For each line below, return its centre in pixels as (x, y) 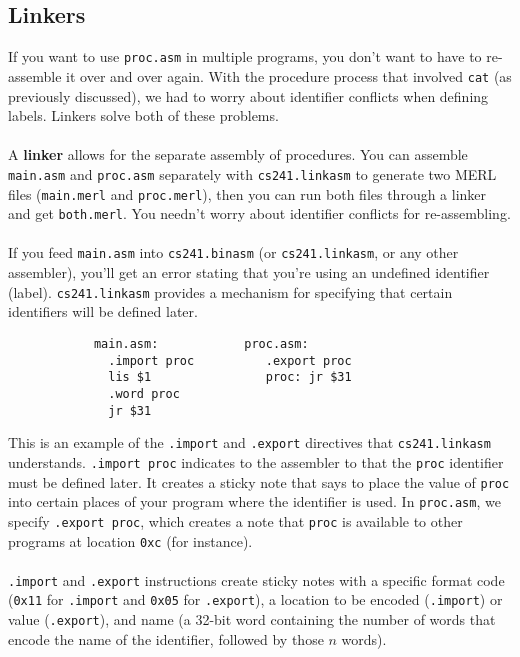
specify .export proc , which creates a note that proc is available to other (235, 520)
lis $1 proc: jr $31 (230, 377)
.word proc (144, 393)
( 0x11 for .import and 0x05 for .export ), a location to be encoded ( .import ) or (255, 599)
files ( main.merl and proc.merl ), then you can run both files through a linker (247, 193)
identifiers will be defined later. (103, 311)
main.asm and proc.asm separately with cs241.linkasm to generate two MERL (252, 173)
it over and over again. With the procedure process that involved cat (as (289, 75)
